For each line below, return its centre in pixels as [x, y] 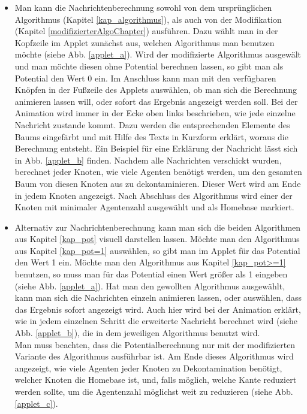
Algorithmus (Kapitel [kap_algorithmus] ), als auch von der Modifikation [148, 19]
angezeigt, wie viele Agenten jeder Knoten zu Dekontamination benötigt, [148, 368]
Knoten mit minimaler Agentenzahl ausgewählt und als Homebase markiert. [154, 207]
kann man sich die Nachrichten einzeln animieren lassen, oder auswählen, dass [158, 297]
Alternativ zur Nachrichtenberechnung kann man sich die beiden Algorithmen [158, 227]
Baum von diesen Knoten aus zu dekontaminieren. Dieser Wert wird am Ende [158, 183]
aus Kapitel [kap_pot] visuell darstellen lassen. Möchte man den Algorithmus [157, 239]
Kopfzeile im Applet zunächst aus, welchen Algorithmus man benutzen [145, 42]
